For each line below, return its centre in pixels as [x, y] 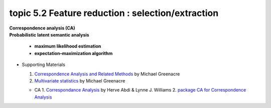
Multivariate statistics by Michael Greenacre [80, 80]
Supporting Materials [43, 64]
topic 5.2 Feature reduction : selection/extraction [114, 13]
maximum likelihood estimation [68, 46]
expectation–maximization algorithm [74, 53]
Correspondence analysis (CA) [42, 28]
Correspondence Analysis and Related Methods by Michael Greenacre [107, 74]
